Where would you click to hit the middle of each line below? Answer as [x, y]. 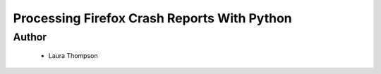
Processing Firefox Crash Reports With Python [152, 18]
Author [30, 37]
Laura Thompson [73, 56]
